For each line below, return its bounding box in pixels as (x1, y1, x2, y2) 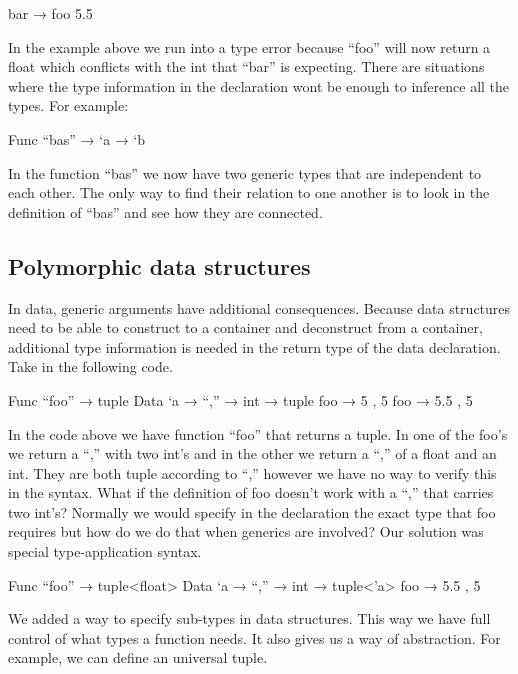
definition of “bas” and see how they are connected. (8, 201, 323, 222)
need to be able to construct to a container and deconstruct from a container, (8, 317, 483, 338)
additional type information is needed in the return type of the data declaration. (8, 336, 501, 357)
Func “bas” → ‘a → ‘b (8, 128, 146, 149)
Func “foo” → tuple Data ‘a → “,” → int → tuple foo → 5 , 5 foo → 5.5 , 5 (8, 389, 473, 410)
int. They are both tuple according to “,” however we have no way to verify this (8, 462, 497, 483)
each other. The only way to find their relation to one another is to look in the (8, 182, 490, 203)
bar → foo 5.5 (8, 3, 93, 23)
